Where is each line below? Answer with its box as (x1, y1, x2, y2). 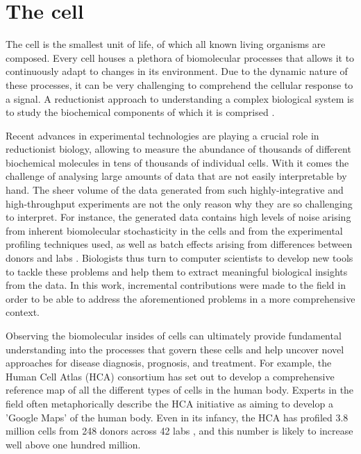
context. (6, 305, 40, 319)
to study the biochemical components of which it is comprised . (6, 105, 275, 119)
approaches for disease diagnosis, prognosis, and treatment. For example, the (6, 355, 332, 370)
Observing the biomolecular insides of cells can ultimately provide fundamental (6, 328, 342, 342)
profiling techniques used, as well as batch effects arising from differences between (6, 237, 353, 251)
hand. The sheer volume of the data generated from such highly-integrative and (6, 183, 344, 197)
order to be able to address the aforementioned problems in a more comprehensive (6, 291, 355, 305)
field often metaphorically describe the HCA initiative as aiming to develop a (6, 396, 333, 410)
